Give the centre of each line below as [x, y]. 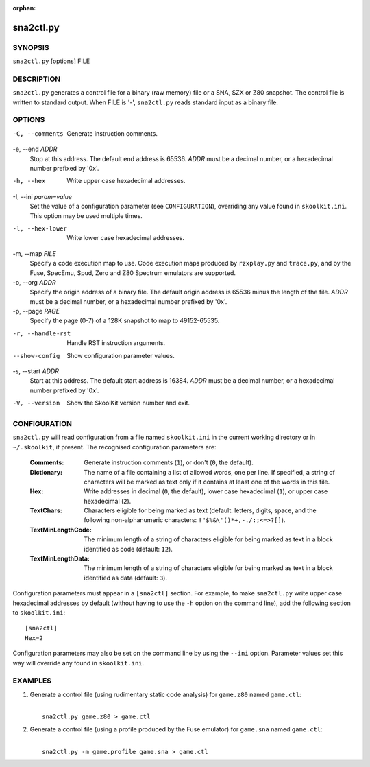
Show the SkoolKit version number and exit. [128, 403]
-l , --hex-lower [40, 228]
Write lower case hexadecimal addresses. [126, 238]
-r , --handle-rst [42, 333]
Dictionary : [46, 472]
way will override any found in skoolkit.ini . [78, 663]
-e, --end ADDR [35, 149]
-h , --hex [29, 181]
